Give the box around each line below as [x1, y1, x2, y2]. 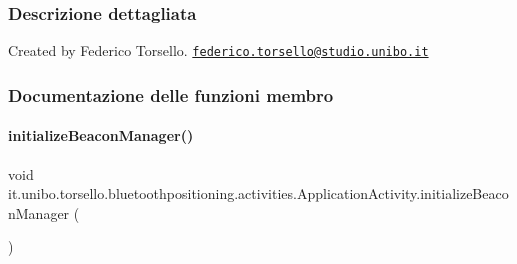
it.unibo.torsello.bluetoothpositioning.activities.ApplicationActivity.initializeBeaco [8, 183, 509, 204]
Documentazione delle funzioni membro [8, 82, 334, 107]
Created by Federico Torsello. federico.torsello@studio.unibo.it [8, 40, 429, 61]
